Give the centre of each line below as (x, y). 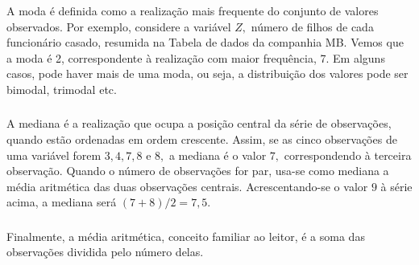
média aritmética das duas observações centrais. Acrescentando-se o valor (187, 186)
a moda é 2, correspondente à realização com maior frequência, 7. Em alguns (196, 57)
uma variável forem (54, 155)
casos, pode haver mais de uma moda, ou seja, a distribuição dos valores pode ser (207, 73)
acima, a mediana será (62, 202)
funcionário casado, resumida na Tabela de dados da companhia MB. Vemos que (205, 42)
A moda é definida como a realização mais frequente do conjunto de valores (193, 10)
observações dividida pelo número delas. (105, 252)
